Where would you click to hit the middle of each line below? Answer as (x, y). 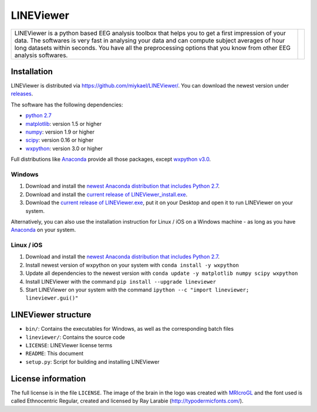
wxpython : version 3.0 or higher (64, 148)
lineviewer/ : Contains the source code (75, 337)
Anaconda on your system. (43, 230)
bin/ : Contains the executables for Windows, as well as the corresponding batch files (130, 329)
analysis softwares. (41, 55)
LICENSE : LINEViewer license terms (69, 345)
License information (48, 379)
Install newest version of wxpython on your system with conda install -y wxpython (132, 265)
